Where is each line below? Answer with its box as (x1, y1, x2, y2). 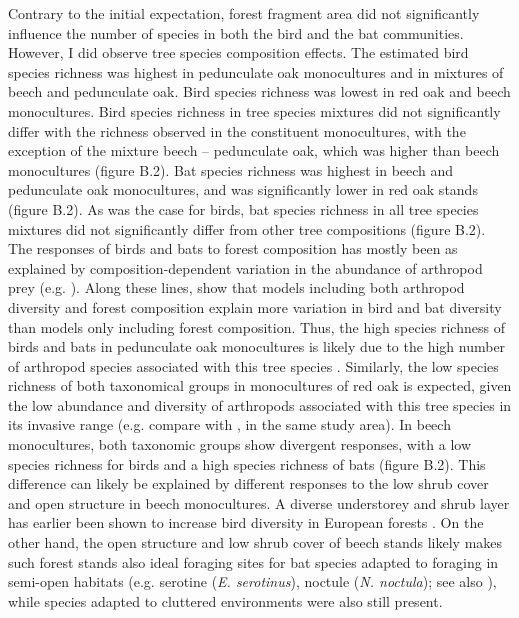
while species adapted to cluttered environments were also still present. (8, 590, 443, 611)
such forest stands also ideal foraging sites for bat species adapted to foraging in (8, 551, 499, 572)
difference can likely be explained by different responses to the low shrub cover (8, 473, 489, 494)
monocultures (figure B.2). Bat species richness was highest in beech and (8, 159, 454, 180)
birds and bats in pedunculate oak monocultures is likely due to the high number (8, 336, 506, 357)
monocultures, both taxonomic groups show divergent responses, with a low (8, 434, 472, 455)
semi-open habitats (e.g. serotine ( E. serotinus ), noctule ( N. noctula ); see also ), (8, 571, 497, 592)
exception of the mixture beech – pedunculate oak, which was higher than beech (8, 140, 500, 161)
